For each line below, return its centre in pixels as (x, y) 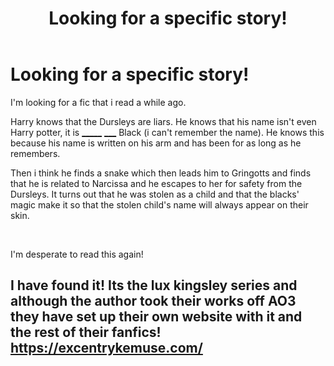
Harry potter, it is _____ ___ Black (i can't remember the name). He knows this (167, 132)
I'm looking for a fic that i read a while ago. (98, 102)
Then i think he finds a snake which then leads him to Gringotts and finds (161, 173)
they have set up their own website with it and (156, 317)
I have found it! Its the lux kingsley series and (154, 285)
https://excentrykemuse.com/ (106, 348)
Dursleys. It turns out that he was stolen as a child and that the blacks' (155, 194)
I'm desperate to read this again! (77, 254)
